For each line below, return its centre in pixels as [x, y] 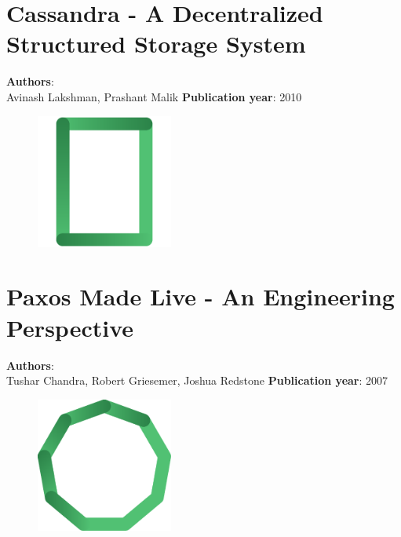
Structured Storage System [156, 44]
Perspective [70, 327]
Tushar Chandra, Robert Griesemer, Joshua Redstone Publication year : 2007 [197, 380]
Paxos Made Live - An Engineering [200, 296]
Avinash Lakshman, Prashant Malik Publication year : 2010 [154, 96]
